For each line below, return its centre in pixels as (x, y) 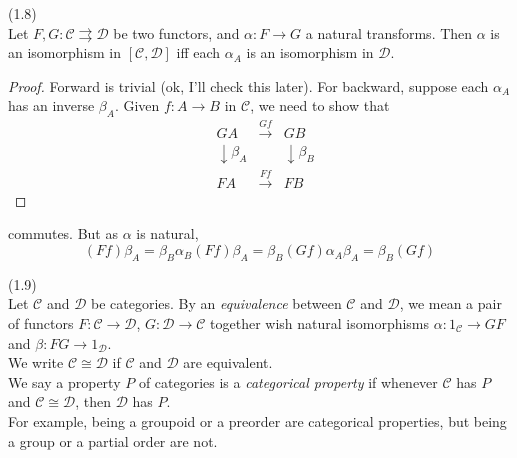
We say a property (64, 381)
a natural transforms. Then (389, 32)
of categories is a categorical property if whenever (288, 381)
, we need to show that (320, 105)
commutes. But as (63, 233)
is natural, (167, 233)
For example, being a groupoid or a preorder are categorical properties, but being (257, 421)
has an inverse (51, 105)
